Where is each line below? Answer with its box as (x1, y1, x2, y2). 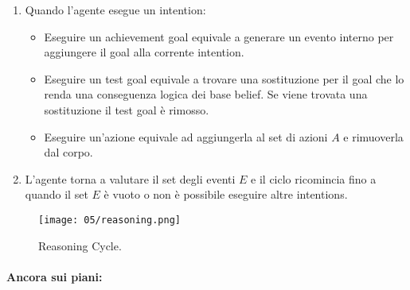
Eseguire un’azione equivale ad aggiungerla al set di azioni (44, 128, 328, 145)
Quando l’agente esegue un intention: (25, 2, 206, 17)
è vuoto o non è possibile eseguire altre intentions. (103, 186, 348, 203)
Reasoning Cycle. (38, 237, 122, 253)
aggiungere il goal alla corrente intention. (44, 44, 244, 60)
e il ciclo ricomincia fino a (251, 170, 377, 187)
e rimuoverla (343, 128, 404, 145)
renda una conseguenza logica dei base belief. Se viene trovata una (44, 86, 368, 102)
